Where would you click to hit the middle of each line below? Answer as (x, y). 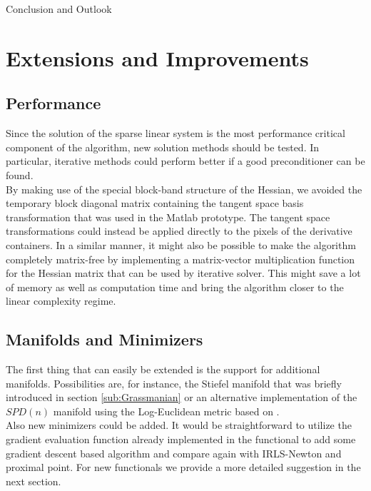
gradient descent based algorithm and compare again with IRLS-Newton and (174, 453)
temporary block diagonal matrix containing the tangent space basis (155, 203)
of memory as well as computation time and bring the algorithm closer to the (175, 287)
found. (20, 174)
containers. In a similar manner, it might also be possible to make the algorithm (181, 244)
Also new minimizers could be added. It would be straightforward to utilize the (179, 425)
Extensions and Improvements (157, 57)
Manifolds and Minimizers (105, 339)
